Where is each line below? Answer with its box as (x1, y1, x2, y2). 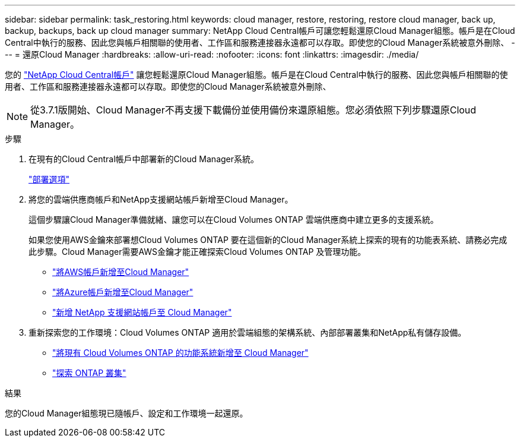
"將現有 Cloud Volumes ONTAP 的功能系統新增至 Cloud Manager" (52, 348, 309, 358)
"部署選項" (28, 174, 70, 184)
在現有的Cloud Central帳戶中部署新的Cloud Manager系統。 (28, 154, 259, 164)
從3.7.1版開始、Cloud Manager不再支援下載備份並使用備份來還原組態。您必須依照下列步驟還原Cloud (30, 104, 477, 116)
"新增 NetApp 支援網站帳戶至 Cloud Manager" (52, 307, 232, 317)
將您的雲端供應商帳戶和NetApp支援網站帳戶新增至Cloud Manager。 (28, 194, 293, 204)
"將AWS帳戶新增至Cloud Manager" (52, 267, 189, 277)
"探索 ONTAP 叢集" (52, 368, 126, 378)
